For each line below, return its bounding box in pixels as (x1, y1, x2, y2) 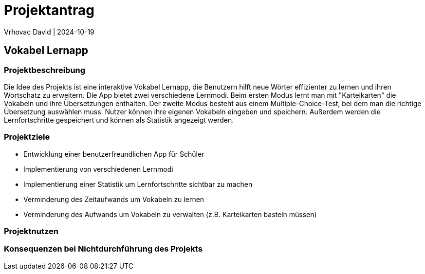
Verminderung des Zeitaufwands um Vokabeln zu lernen (23, 195, 204, 203)
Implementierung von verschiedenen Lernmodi (23, 164, 173, 173)
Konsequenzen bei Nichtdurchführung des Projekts (4, 244, 203, 254)
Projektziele (4, 132, 50, 142)
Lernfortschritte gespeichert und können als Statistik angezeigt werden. (4, 115, 234, 124)
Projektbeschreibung (4, 65, 86, 75)
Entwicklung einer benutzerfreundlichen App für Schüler (23, 149, 204, 158)
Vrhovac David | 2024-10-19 (4, 27, 94, 36)
